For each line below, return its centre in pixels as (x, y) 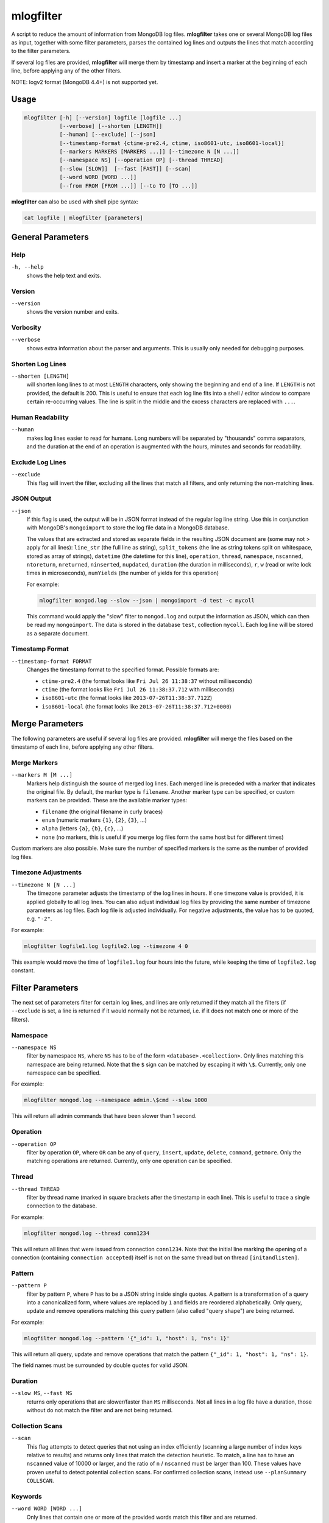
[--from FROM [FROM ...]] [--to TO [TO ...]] (129, 186)
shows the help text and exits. (64, 275)
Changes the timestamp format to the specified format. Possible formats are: (123, 670)
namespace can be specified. (64, 1073)
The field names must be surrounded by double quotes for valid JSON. (100, 1365)
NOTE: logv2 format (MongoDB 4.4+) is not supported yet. (85, 82)
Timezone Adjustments (47, 872)
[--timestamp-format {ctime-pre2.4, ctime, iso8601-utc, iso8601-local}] (172, 143)
